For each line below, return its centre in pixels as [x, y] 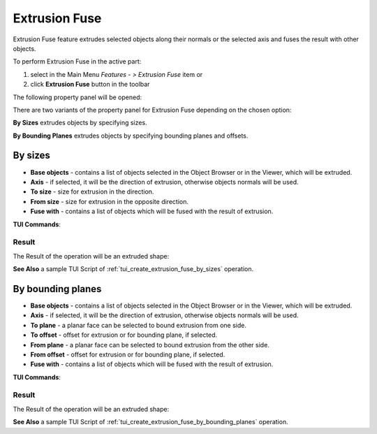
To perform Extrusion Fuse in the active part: [77, 62]
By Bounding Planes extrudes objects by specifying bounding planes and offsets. [131, 136]
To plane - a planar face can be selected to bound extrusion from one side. [139, 325]
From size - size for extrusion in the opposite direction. [109, 201]
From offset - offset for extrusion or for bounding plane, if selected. [128, 354]
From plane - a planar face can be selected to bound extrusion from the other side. [150, 345]
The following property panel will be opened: [77, 97]
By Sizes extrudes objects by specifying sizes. [80, 123]
